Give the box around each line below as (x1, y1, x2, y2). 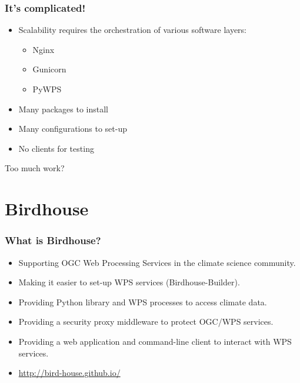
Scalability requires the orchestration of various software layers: (18, 24, 247, 36)
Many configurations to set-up (18, 122, 127, 135)
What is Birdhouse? (5, 233, 101, 248)
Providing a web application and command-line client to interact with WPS (18, 335, 292, 347)
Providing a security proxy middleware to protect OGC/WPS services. (18, 315, 274, 328)
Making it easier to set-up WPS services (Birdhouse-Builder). (18, 276, 240, 288)
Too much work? (5, 162, 65, 174)
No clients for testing (18, 142, 94, 154)
